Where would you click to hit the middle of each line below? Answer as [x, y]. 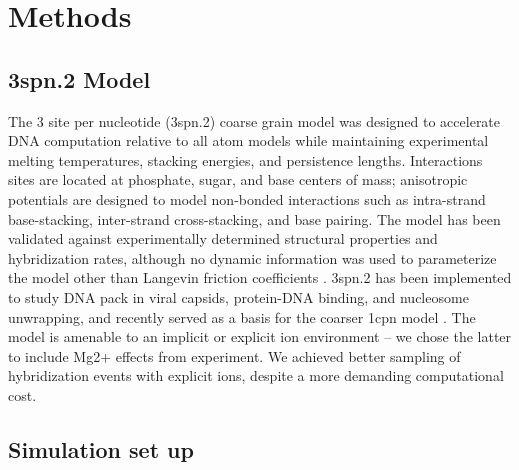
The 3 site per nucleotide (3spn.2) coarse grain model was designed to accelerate [254, 120]
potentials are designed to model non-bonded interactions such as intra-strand [247, 198]
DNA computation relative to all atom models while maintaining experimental [248, 140]
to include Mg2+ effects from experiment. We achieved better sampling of [234, 355]
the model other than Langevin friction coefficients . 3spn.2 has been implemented [260, 277]
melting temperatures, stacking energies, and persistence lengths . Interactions [245, 159]
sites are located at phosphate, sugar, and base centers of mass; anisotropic [238, 179]
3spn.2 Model [79, 78]
